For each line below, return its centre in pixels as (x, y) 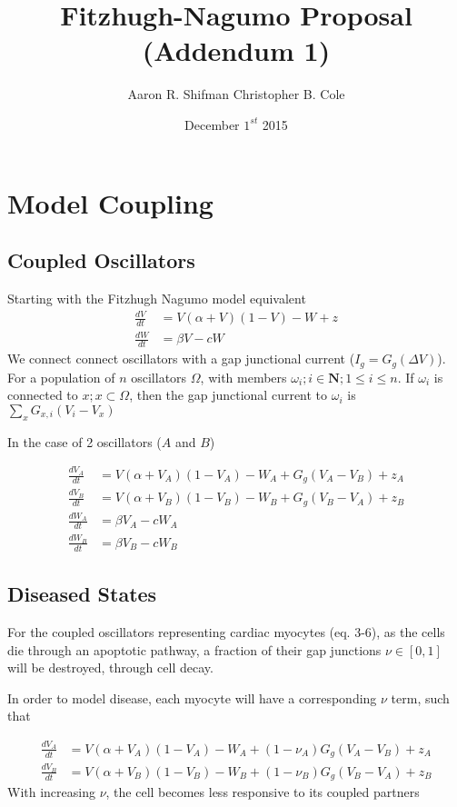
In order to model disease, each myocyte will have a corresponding (192, 697)
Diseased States (82, 594)
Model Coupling (110, 202)
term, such (420, 697)
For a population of (61, 377)
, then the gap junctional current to (228, 395)
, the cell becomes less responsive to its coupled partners (263, 792)
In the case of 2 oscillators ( (84, 441)
